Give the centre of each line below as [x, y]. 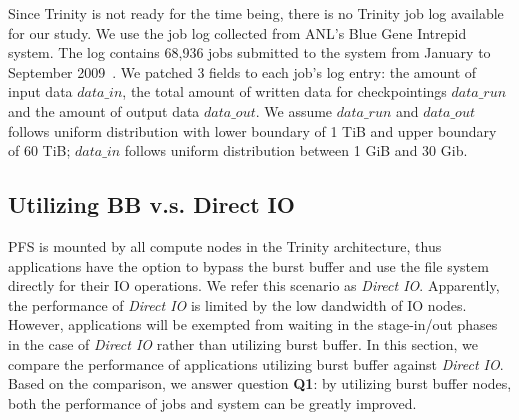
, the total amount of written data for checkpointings [284, 91]
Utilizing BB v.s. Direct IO [151, 204]
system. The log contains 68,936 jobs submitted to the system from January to [249, 52]
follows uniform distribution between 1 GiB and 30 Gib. [296, 150]
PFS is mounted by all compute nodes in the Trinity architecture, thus [225, 245]
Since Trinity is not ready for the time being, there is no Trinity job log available [256, 13]
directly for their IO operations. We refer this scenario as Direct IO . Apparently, [254, 285]
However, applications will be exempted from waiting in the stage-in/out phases [253, 324]
